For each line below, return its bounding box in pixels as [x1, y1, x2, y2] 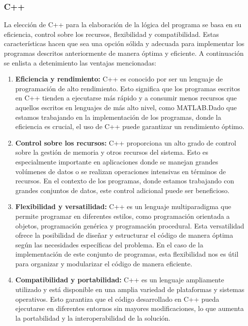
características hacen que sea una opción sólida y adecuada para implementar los [4, 38, 245, 49]
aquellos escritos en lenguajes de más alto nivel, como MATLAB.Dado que [15, 102, 237, 112]
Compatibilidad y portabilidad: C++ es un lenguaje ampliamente [15, 275, 224, 285]
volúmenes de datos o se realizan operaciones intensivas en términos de [15, 166, 226, 176]
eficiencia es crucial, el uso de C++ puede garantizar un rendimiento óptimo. [15, 121, 245, 131]
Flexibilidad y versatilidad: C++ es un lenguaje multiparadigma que [15, 201, 231, 212]
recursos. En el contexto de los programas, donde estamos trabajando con [15, 176, 234, 186]
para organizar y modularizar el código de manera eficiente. [15, 258, 193, 268]
